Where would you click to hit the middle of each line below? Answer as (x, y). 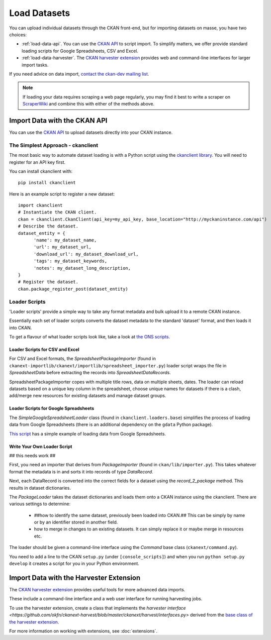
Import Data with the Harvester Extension (75, 578)
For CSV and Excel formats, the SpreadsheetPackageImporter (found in (83, 359)
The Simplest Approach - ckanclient (54, 145)
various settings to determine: (40, 504)
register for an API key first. (37, 162)
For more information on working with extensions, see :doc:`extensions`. (83, 631)
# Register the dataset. (48, 282)
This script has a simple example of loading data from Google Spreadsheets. (88, 433)
